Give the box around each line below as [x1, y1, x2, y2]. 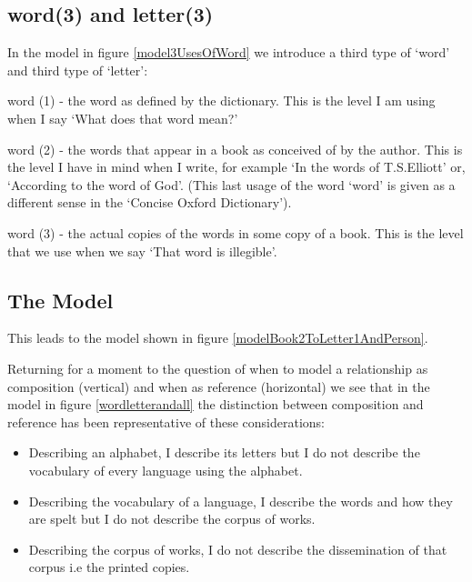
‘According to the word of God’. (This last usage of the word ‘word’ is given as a [7, 175, 456, 194]
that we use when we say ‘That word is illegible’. [7, 241, 277, 260]
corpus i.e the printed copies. [28, 557, 190, 577]
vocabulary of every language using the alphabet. [28, 460, 303, 479]
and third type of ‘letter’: [7, 60, 148, 79]
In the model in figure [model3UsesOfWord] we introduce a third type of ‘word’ [7, 43, 450, 62]
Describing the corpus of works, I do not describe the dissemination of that [28, 539, 447, 558]
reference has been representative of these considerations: [7, 412, 325, 431]
